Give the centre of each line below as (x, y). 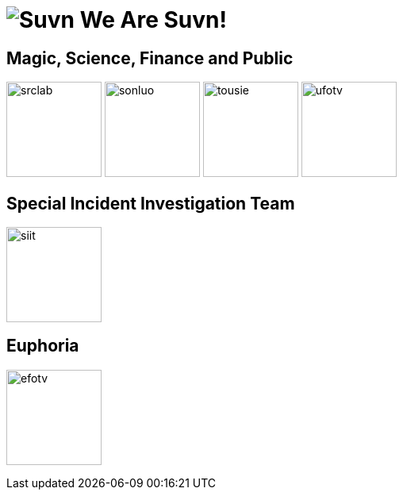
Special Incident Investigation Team (151, 203)
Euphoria (43, 346)
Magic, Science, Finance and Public (150, 58)
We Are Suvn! (153, 20)
